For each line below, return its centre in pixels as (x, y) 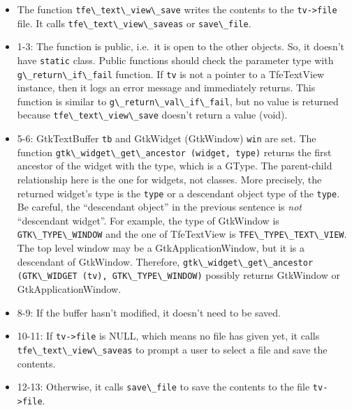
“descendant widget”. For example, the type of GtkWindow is (148, 220)
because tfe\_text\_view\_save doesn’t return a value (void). (152, 115)
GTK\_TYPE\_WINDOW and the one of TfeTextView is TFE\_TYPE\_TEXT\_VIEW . (182, 234)
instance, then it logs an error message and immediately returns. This (166, 88)
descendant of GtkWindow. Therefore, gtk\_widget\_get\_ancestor (165, 261)
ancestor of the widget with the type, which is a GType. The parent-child (175, 166)
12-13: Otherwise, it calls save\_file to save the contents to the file (163, 387)
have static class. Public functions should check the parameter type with (175, 60)
